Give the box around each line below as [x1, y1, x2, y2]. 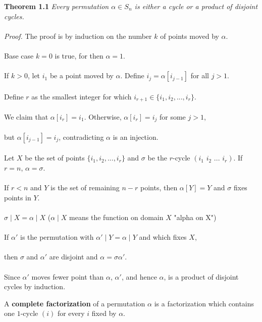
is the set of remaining [50, 182, 120, 193]
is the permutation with [20, 232, 94, 242]
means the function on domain [69, 212, 164, 222]
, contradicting [59, 131, 104, 142]
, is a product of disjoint [164, 271, 239, 282]
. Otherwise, [84, 111, 122, 122]
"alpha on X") [174, 212, 217, 222]
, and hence [121, 271, 157, 282]
